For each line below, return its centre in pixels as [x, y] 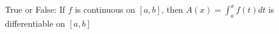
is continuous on [105, 9]
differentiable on [35, 23]
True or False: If [35, 9]
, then [172, 9]
